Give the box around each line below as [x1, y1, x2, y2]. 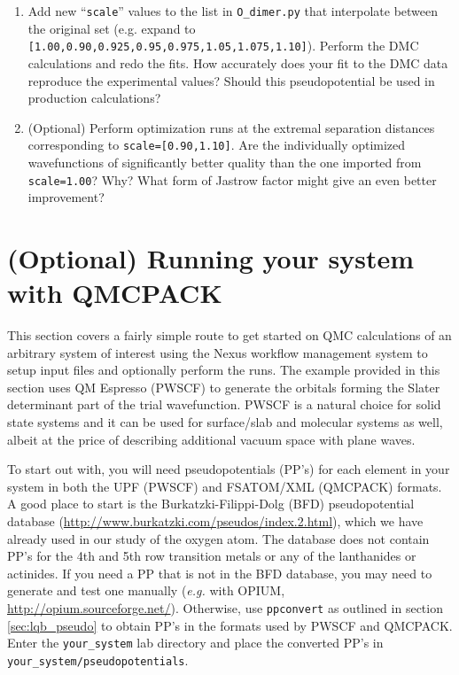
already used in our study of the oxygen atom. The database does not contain [7, 529, 430, 547]
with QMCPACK [7, 275, 222, 311]
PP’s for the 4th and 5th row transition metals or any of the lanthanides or [7, 547, 416, 565]
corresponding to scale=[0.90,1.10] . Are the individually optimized [27, 136, 406, 154]
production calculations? [27, 89, 161, 107]
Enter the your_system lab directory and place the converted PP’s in [7, 633, 384, 652]
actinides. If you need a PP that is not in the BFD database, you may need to [7, 563, 432, 582]
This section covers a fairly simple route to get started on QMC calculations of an [7, 326, 452, 345]
